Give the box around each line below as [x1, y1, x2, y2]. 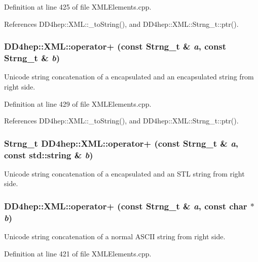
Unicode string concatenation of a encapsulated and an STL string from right [4, 168, 245, 179]
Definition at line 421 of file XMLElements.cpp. [4, 248, 152, 258]
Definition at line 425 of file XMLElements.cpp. [4, 2, 152, 12]
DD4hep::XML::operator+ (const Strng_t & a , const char [4, 199, 247, 212]
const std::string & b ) [4, 148, 93, 161]
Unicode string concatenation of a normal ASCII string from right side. [4, 231, 226, 242]
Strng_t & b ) [4, 52, 60, 64]
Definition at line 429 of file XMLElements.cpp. [4, 98, 152, 109]
